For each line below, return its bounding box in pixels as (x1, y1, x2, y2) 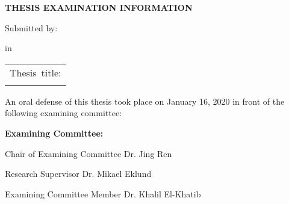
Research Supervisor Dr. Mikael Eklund (5, 167, 152, 180)
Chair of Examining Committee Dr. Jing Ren (5, 147, 172, 159)
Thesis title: (10, 65, 61, 79)
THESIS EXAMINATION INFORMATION (5, 1, 193, 13)
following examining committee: (5, 107, 122, 119)
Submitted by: (5, 21, 58, 34)
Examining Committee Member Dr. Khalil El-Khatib (5, 187, 201, 200)
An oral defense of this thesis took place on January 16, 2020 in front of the (5, 94, 285, 107)
